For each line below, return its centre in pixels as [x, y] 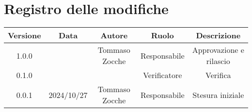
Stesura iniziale [218, 95]
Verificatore [163, 75]
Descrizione [218, 35]
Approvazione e [218, 50]
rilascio [218, 61]
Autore [114, 35]
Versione [24, 35]
